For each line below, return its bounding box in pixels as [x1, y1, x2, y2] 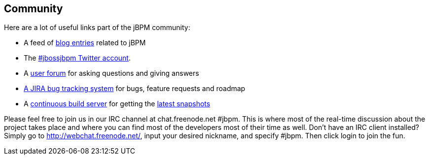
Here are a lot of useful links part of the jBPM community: [4, 23, 190, 32]
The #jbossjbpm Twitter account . [24, 54, 131, 63]
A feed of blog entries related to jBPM [24, 38, 146, 47]
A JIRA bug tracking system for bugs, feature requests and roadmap [24, 84, 246, 93]
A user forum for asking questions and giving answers [24, 69, 199, 78]
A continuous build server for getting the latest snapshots [24, 99, 211, 108]
